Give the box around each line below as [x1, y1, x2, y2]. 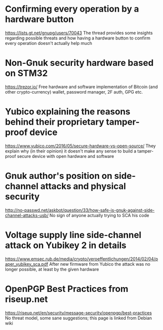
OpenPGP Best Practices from [5, 283, 128, 294]
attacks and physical [40, 181, 127, 192]
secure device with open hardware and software [17, 153, 114, 159]
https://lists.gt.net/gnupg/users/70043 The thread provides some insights [5, 30, 153, 36]
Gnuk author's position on [5, 171, 113, 181]
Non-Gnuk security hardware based [5, 58, 154, 69]
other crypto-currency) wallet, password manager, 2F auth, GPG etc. [5, 89, 143, 95]
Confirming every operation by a [5, 3, 139, 15]
